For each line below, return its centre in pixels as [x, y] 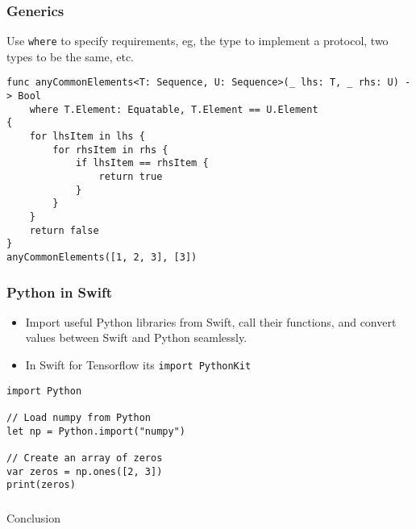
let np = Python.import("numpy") [96, 431]
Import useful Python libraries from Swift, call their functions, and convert [211, 321]
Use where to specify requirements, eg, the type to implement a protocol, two [198, 41]
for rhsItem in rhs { [110, 150]
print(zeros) [41, 485]
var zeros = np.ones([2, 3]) [85, 471]
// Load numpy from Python [79, 418]
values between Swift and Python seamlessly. [136, 337]
